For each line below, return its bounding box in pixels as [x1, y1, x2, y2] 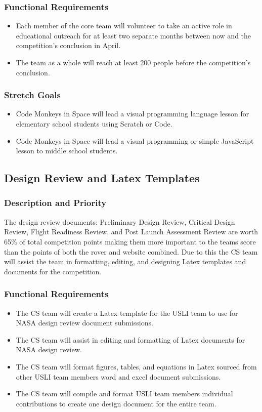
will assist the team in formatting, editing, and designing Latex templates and [4, 256, 246, 267]
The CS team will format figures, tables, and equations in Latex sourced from [16, 361, 257, 372]
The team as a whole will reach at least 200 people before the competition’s [16, 57, 251, 67]
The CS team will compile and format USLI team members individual [16, 388, 233, 399]
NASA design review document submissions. [16, 317, 153, 328]
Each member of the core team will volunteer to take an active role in [16, 20, 232, 31]
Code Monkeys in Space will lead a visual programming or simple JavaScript [16, 135, 254, 146]
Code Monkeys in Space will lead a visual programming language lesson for [16, 108, 249, 119]
